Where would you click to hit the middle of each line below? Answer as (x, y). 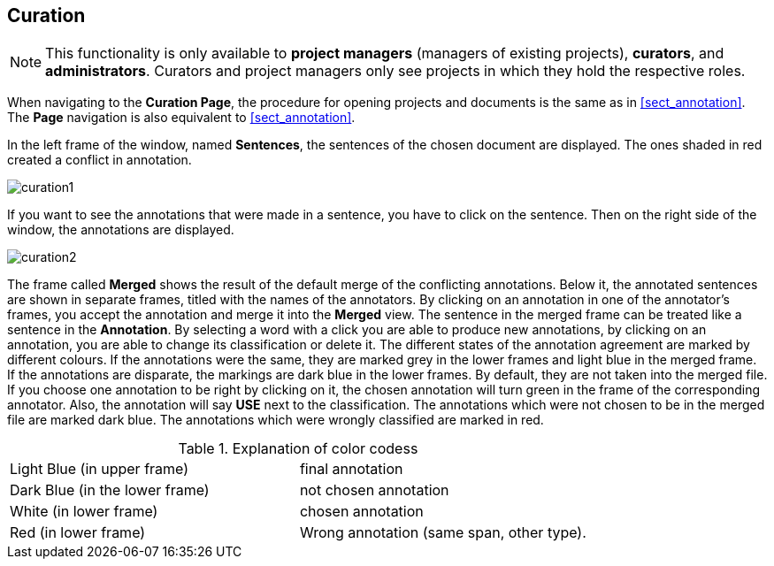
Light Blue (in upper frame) (100, 469)
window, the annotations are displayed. (121, 230)
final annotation (351, 469)
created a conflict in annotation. (100, 160)
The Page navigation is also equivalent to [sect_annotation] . (181, 118)
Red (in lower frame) (78, 533)
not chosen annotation (374, 490)
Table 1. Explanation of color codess (298, 449)
